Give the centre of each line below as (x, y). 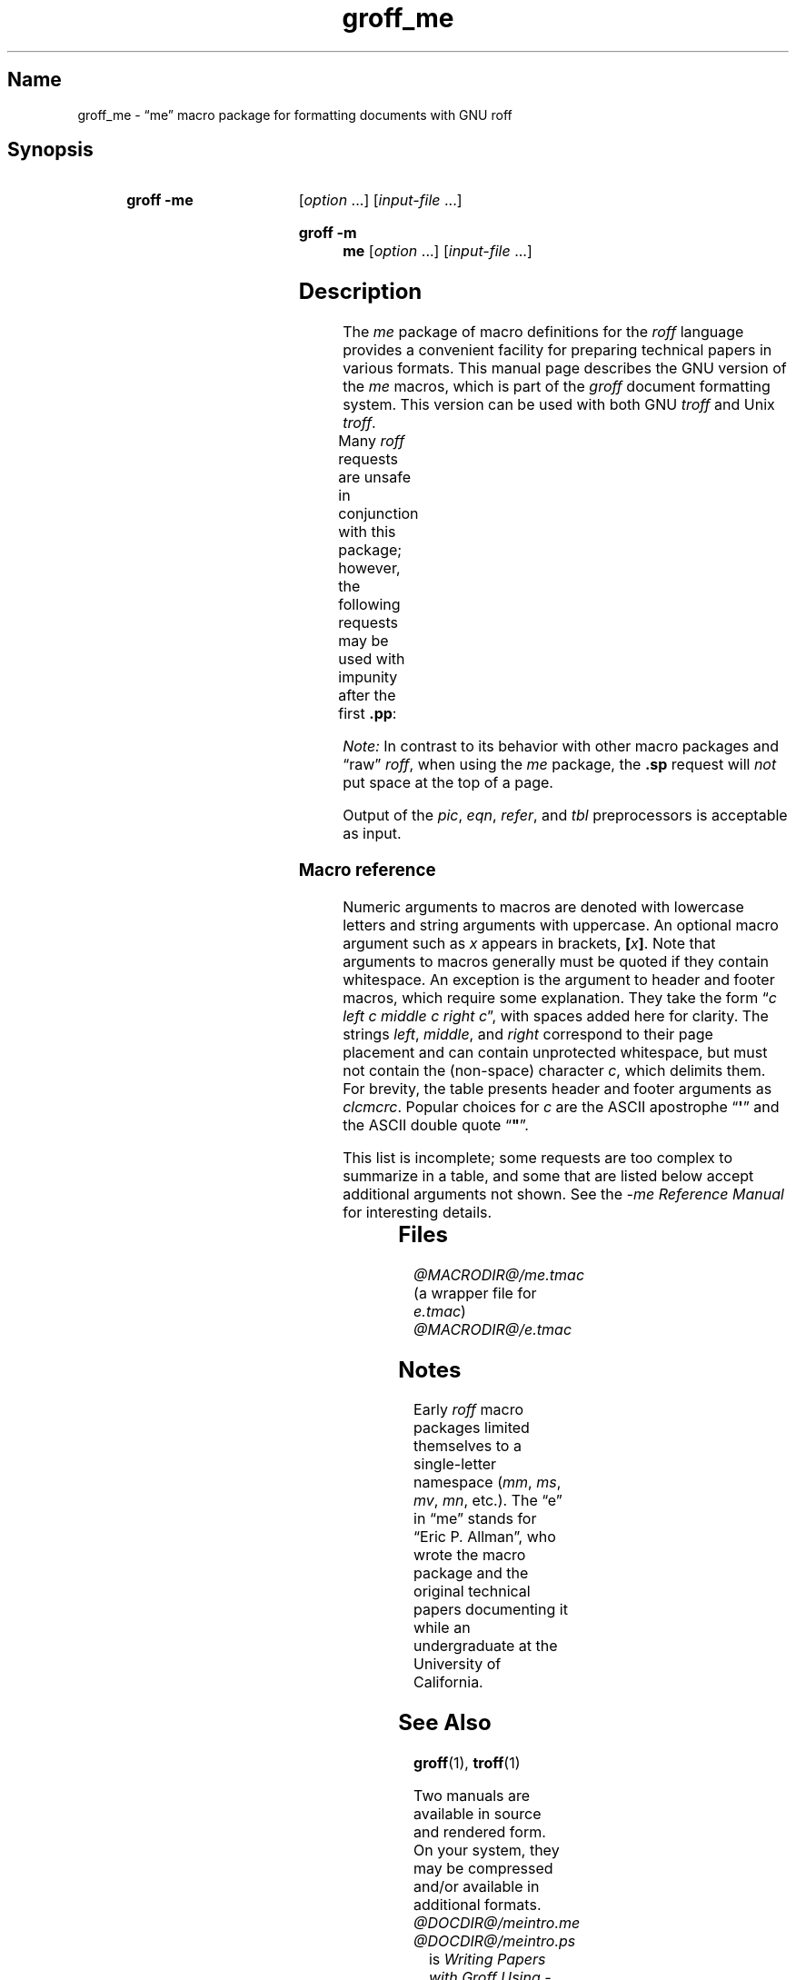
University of (458, 1664)
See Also (445, 1723)
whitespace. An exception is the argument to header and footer (559, 979)
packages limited (472, 1428)
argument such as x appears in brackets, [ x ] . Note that (529, 943)
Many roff (372, 441)
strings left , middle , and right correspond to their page (528, 1034)
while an (442, 1628)
